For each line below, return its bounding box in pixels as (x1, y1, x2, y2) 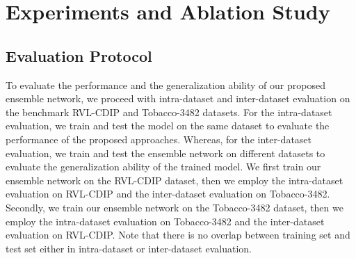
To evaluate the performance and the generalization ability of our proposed (6, 77, 325, 92)
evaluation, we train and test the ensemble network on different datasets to (6, 145, 325, 160)
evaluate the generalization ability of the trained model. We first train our (6, 159, 321, 174)
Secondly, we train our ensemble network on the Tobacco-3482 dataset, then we (6, 200, 343, 214)
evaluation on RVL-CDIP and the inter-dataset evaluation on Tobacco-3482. (6, 186, 330, 201)
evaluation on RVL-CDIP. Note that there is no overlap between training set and (6, 227, 350, 242)
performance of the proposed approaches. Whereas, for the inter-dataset (6, 131, 312, 146)
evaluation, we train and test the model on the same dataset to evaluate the (6, 118, 330, 133)
